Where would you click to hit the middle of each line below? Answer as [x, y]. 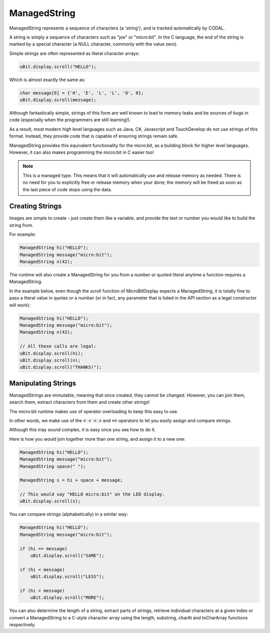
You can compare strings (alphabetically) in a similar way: [69, 514]
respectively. [22, 625]
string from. [21, 225]
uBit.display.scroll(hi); [51, 353]
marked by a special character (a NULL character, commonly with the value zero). [93, 44]
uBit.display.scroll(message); [58, 100]
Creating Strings [35, 206]
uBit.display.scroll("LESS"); [67, 577]
